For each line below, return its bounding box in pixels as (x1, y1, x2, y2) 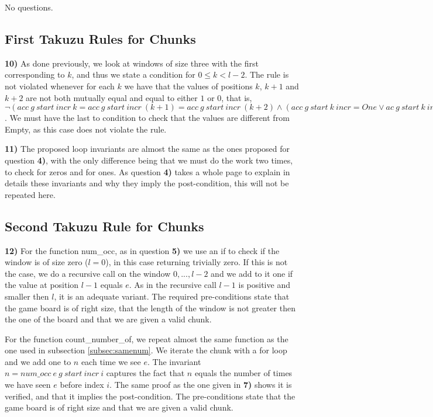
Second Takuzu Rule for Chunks (5, 217, 204, 235)
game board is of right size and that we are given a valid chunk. (5, 401, 233, 413)
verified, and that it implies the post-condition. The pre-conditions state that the (5, 390, 295, 402)
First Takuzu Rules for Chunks (5, 29, 196, 47)
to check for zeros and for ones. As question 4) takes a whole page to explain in (5, 165, 290, 178)
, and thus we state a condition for (71, 68, 195, 81)
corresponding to (5, 68, 65, 81)
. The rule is (245, 68, 289, 81)
